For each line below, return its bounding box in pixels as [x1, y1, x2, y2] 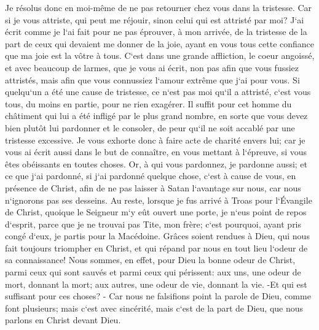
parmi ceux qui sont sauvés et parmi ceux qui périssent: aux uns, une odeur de [5, 266, 301, 278]
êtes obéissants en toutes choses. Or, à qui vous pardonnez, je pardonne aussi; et [5, 157, 308, 170]
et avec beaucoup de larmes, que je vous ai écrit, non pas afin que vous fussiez [5, 61, 299, 74]
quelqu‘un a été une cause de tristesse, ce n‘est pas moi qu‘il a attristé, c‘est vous [5, 85, 311, 98]
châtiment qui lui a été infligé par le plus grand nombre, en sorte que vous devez [5, 109, 308, 122]
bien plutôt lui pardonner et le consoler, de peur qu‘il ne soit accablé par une [5, 121, 295, 134]
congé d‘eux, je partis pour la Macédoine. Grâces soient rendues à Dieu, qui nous [5, 229, 310, 242]
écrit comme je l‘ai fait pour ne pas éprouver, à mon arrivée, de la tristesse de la [5, 25, 307, 38]
